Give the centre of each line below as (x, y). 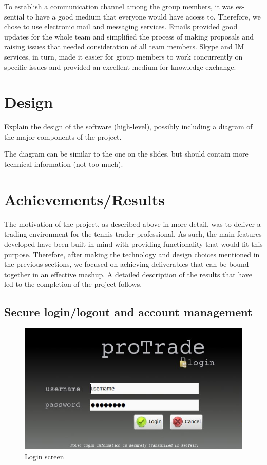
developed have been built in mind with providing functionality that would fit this (133, 244)
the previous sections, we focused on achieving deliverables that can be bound (127, 264)
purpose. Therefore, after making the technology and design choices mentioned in (132, 254)
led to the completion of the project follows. (73, 284)
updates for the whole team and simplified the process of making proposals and (129, 36)
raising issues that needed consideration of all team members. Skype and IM (124, 46)
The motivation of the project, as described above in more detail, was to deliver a (132, 224)
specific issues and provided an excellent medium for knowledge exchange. (120, 66)
